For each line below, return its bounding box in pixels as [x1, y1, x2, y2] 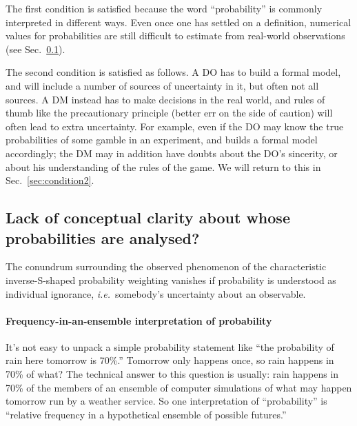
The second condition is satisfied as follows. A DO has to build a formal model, [6, 65, 341, 79]
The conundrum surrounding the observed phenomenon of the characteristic [6, 259, 327, 274]
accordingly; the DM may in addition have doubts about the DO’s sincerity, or [6, 145, 338, 160]
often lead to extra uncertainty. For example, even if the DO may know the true [6, 119, 344, 133]
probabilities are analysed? [6, 227, 200, 248]
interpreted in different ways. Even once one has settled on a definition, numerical [6, 14, 351, 29]
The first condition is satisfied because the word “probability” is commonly [6, 1, 323, 15]
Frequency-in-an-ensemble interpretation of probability [6, 313, 272, 327]
